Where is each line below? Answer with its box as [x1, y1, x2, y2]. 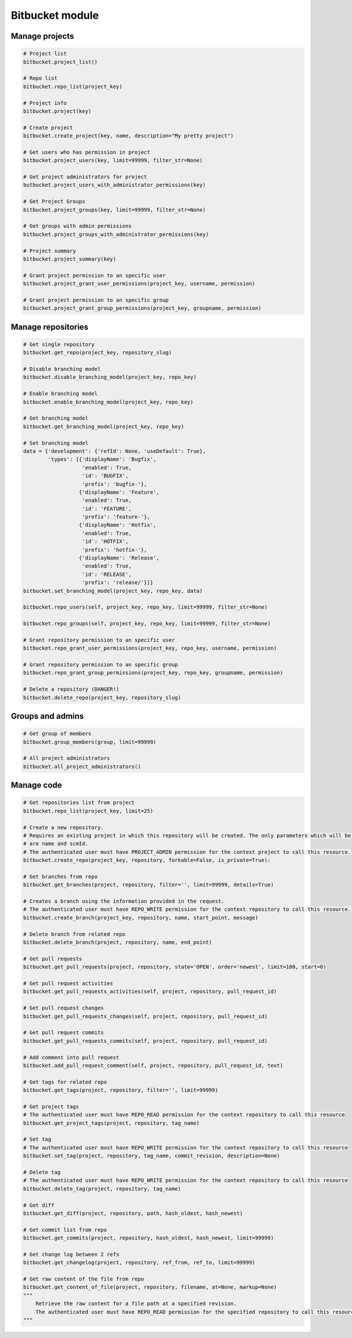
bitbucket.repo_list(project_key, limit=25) [23, 807, 154, 814]
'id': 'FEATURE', [82, 505, 132, 512]
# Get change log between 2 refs [23, 1251, 120, 1258]
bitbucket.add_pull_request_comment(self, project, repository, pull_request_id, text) [23, 1062, 283, 1069]
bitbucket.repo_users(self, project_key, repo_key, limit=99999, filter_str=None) [23, 604, 268, 610]
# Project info [23, 100, 67, 106]
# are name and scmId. [23, 840, 89, 847]
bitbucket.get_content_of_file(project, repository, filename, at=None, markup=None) [23, 1284, 277, 1290]
